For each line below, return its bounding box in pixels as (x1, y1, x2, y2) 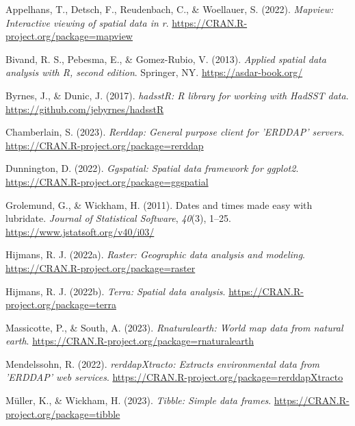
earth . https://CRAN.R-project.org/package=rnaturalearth (5, 334, 254, 348)
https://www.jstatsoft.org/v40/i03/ (5, 224, 155, 238)
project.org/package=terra (5, 297, 116, 312)
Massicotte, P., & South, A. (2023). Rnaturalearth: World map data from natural (5, 320, 343, 334)
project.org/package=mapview (5, 29, 133, 43)
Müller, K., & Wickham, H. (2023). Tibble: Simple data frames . (5, 393, 272, 408)
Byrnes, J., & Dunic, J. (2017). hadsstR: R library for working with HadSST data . (5, 88, 349, 102)
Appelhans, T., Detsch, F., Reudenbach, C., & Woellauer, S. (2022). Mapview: (5, 2, 334, 16)
